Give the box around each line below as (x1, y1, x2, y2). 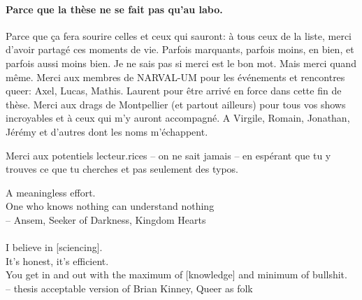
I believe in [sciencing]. (6, 240, 103, 255)
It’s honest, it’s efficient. (6, 253, 109, 268)
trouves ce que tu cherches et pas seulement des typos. (6, 162, 238, 176)
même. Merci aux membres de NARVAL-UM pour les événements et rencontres (6, 69, 345, 84)
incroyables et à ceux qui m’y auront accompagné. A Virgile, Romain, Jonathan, (6, 110, 350, 125)
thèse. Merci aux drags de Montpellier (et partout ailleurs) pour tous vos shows (6, 97, 346, 111)
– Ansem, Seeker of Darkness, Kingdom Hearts (6, 212, 206, 227)
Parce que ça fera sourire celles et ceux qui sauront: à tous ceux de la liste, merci (6, 28, 352, 43)
